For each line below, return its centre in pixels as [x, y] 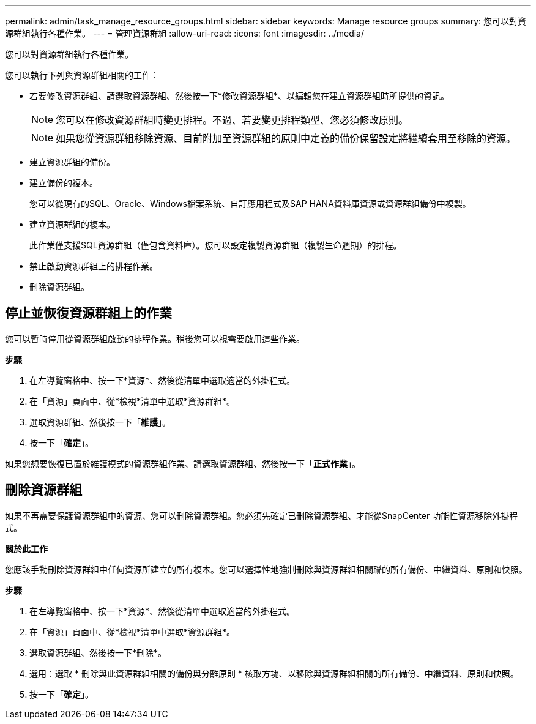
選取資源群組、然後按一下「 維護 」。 [100, 422]
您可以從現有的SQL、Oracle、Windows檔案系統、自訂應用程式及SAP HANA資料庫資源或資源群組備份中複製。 [250, 203]
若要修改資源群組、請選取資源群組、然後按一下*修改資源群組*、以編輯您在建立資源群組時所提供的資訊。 [240, 96]
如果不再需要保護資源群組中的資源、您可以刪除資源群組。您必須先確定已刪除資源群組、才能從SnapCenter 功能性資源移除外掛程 [262, 515]
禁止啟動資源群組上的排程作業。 [94, 266]
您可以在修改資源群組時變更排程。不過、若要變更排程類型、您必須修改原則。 [232, 120]
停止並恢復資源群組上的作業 [88, 313]
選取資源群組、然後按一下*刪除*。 [98, 652]
